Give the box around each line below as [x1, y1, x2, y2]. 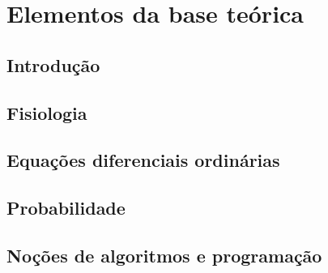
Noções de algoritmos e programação [6, 242, 322, 267]
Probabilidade [6, 195, 126, 220]
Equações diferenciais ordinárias [6, 147, 280, 173]
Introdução [6, 52, 100, 77]
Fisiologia [6, 100, 87, 125]
